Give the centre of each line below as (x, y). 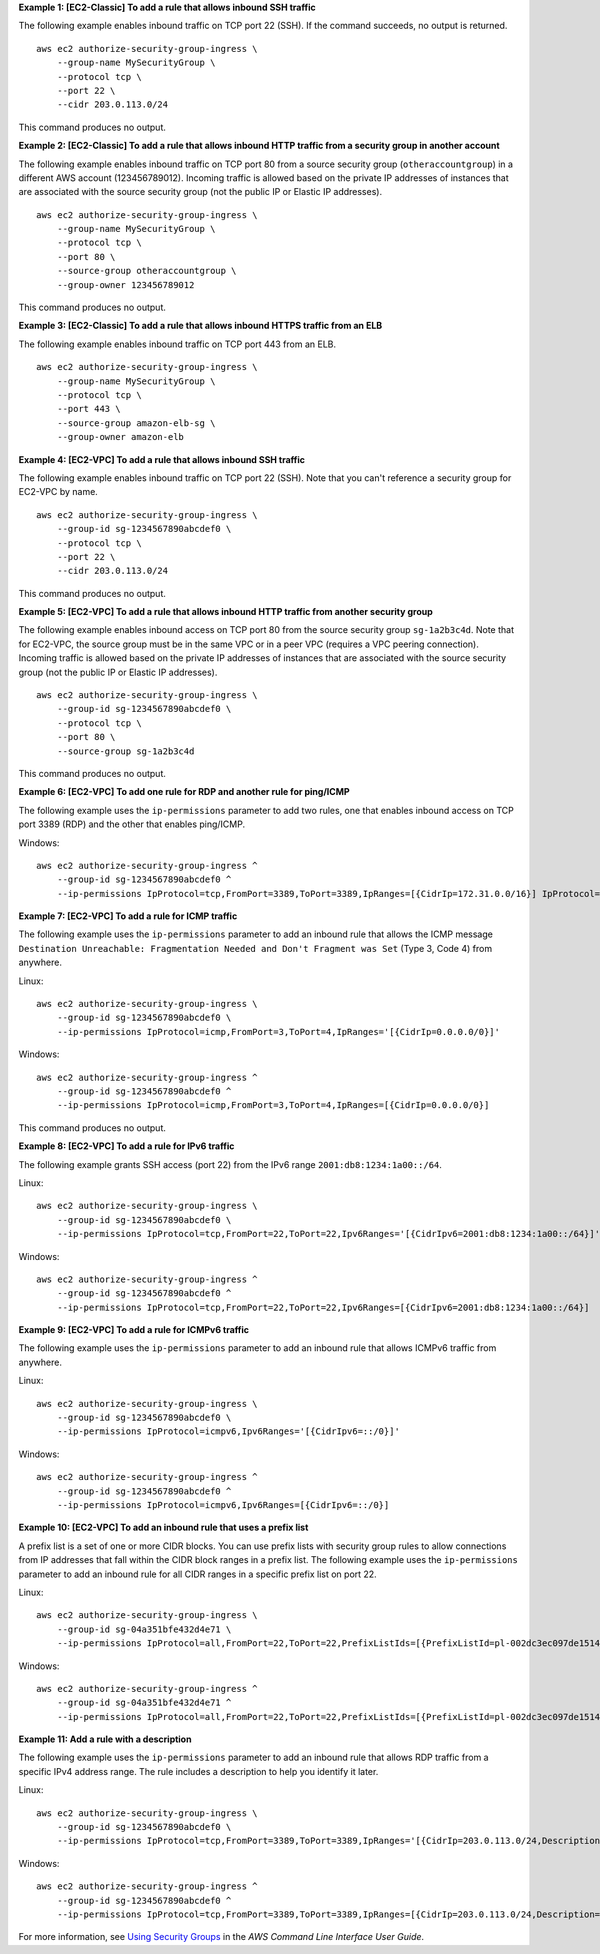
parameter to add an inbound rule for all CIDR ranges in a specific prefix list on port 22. (197, 1574)
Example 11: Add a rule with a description (105, 1739)
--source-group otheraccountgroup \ (146, 271)
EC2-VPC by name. (58, 492)
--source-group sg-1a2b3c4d (125, 751)
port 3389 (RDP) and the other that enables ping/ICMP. (131, 824)
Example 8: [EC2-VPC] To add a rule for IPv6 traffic (126, 1146)
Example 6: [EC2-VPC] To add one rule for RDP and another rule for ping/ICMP (184, 792)
